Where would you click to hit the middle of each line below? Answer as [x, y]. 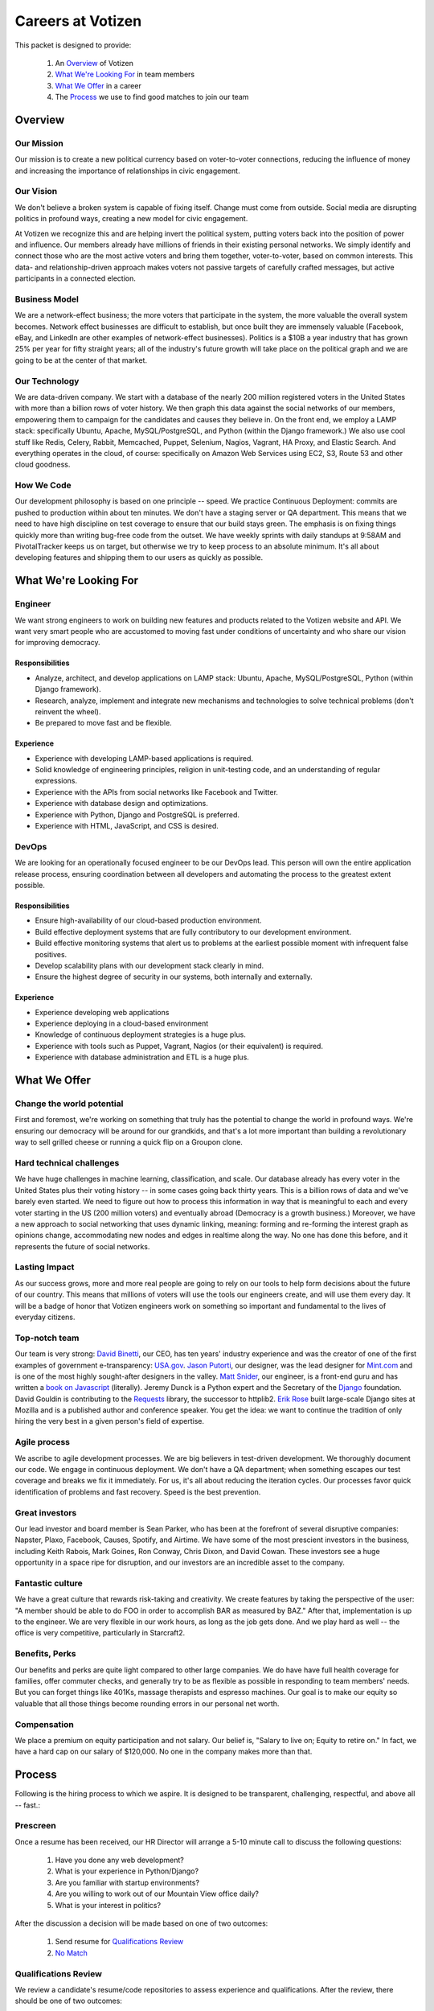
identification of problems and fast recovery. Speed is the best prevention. [138, 1491]
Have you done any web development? [119, 1860]
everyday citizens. [45, 1317]
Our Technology [47, 380]
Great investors [46, 1512]
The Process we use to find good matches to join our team [152, 97]
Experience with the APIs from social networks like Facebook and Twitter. [157, 792]
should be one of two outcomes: [68, 2001]
